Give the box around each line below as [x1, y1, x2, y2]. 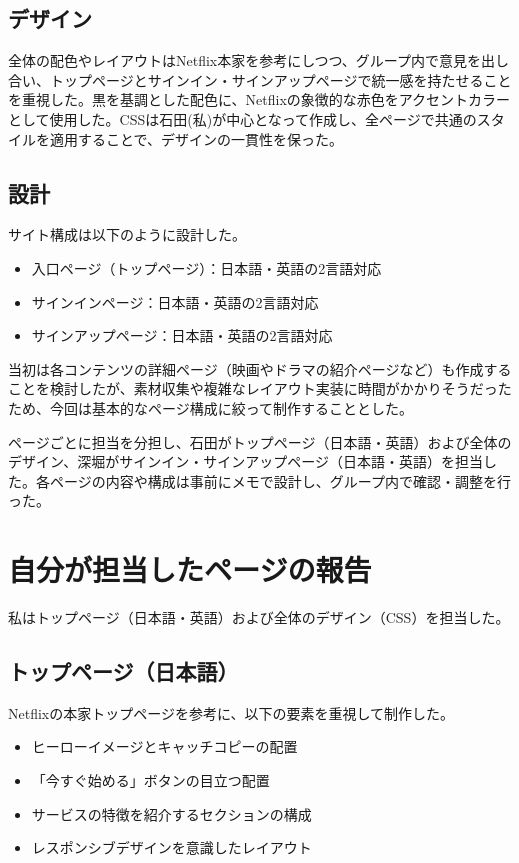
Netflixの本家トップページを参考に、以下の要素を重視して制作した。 [8, 702, 455, 723]
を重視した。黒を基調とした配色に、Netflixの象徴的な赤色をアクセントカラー [8, 89, 511, 110]
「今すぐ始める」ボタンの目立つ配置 [31, 770, 270, 791]
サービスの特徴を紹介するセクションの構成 [31, 803, 312, 824]
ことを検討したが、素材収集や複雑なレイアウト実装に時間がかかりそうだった [8, 378, 512, 399]
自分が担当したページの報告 [8, 549, 372, 590]
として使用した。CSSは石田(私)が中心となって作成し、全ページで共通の [8, 108, 477, 129]
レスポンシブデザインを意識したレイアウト [31, 837, 312, 858]
